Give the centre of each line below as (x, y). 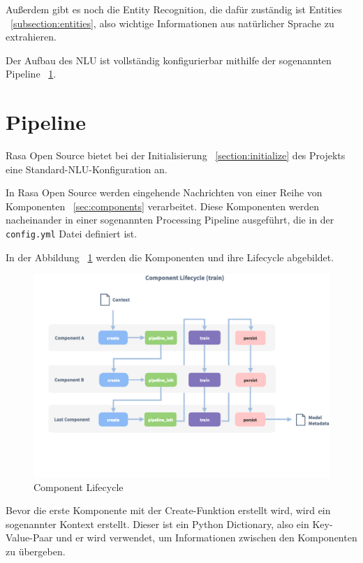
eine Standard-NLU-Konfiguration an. (87, 169)
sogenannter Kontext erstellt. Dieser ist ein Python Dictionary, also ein (157, 524)
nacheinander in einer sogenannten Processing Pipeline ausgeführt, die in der (170, 220)
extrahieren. (31, 37)
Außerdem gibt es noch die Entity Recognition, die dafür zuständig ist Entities (174, 9)
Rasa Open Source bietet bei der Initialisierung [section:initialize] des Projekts (176, 155)
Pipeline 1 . (31, 74)
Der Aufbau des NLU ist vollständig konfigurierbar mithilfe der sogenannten (169, 60)
